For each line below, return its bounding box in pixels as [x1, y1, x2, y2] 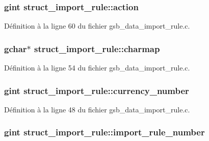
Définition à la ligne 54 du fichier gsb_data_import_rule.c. [4, 62, 190, 73]
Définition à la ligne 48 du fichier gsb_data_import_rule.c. [4, 104, 190, 114]
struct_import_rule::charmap [34, 42, 160, 55]
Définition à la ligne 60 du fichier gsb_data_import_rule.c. [4, 20, 190, 31]
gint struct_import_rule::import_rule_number [4, 126, 205, 138]
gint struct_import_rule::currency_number [4, 84, 189, 97]
